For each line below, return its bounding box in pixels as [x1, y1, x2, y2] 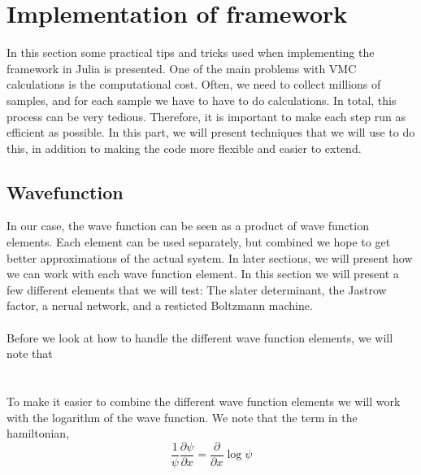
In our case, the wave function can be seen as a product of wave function [7, 217, 369, 234]
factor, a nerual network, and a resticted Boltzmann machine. [7, 297, 313, 314]
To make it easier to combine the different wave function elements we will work [7, 393, 401, 410]
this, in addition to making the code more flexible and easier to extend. [7, 139, 362, 156]
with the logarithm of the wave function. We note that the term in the [7, 408, 358, 425]
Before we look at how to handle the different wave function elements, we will [7, 329, 393, 346]
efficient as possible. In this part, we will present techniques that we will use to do [7, 124, 415, 141]
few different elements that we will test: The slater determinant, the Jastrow [7, 281, 387, 298]
